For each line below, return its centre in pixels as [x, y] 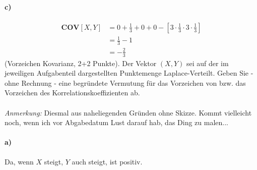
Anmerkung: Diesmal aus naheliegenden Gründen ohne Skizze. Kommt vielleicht [128, 112]
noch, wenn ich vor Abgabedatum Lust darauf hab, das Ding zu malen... [116, 122]
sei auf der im [207, 63]
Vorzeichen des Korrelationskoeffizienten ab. [72, 93]
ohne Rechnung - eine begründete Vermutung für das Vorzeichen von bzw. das [125, 82]
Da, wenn [19, 161]
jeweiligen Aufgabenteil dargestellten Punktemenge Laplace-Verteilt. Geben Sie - [129, 73]
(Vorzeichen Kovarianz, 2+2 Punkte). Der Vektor [81, 63]
